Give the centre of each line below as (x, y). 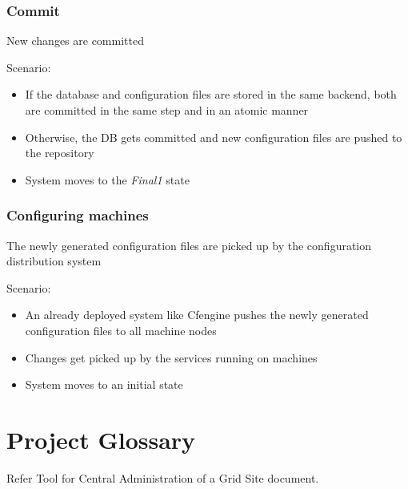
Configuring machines (78, 215)
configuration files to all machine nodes (121, 330)
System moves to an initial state (104, 384)
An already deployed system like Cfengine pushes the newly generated (197, 315)
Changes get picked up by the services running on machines (171, 357)
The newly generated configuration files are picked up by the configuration (189, 245)
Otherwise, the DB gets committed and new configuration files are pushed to (214, 137)
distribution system (54, 261)
